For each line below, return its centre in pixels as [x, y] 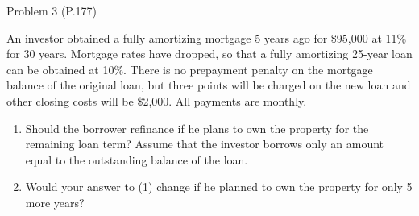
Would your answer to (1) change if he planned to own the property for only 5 [219, 187]
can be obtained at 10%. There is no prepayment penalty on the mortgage [190, 69]
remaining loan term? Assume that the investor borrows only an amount [205, 144]
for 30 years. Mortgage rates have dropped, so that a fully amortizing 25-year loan [209, 54]
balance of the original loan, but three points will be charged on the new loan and [209, 85]
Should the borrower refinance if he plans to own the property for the [197, 128]
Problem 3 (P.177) [52, 10]
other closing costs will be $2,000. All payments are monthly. [157, 100]
